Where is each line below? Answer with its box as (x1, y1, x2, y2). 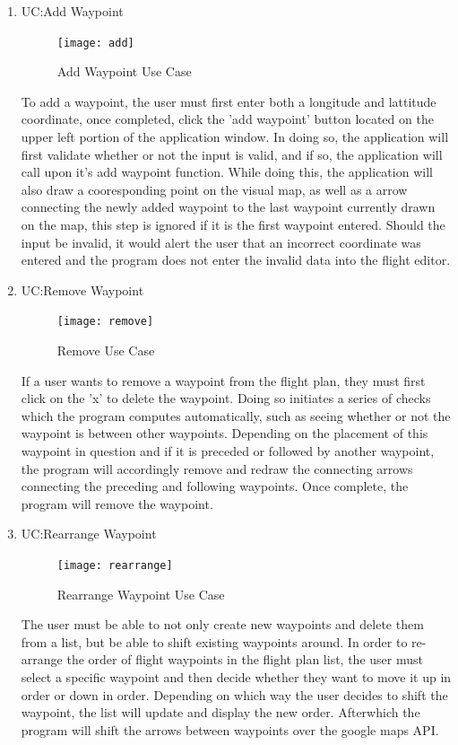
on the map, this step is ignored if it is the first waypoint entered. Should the (21, 215, 445, 233)
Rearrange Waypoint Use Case (56, 584, 225, 603)
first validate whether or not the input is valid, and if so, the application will (21, 145, 443, 163)
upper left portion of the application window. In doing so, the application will (21, 127, 449, 146)
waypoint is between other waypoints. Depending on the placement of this (21, 424, 428, 443)
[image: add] (56, 36, 134, 49)
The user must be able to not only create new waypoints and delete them (21, 615, 424, 634)
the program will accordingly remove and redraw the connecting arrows (21, 459, 413, 478)
